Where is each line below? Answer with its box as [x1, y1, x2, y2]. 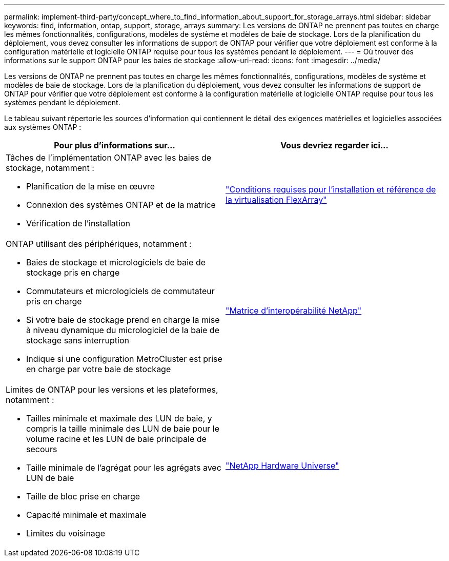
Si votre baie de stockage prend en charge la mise [26, 315, 220, 325]
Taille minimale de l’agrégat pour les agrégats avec [26, 462, 221, 473]
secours [26, 444, 57, 454]
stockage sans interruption [26, 335, 129, 345]
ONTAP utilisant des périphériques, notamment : [6, 239, 192, 249]
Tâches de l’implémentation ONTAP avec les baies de [6, 152, 212, 163]
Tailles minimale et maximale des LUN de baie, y [26, 413, 212, 423]
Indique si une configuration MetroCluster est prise [26, 354, 222, 364]
